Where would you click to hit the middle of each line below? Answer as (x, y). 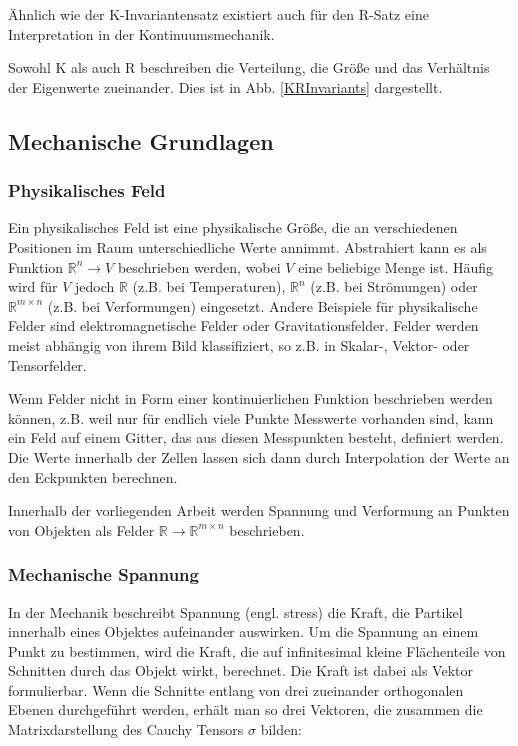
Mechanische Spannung (103, 574)
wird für (33, 286)
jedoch (94, 286)
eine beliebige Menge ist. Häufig (396, 266)
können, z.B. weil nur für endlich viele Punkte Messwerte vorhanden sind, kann (251, 417)
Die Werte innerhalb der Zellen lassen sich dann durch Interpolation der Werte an (259, 456)
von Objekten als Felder (81, 529)
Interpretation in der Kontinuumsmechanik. (141, 33)
